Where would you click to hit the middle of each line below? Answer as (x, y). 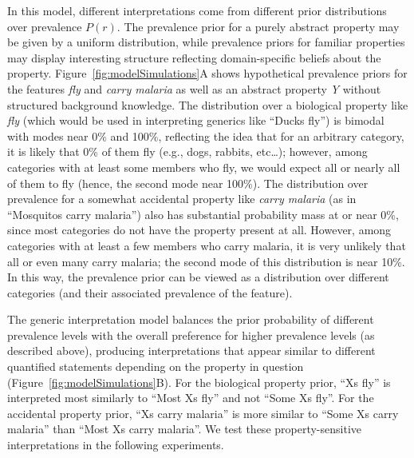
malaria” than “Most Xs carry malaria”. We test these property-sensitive (184, 429)
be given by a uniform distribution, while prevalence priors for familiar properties (206, 42)
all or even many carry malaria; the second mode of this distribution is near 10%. (206, 261)
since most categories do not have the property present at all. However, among (199, 230)
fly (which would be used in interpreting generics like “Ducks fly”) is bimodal (196, 120)
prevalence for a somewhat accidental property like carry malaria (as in (182, 199)
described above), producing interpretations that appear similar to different (191, 350)
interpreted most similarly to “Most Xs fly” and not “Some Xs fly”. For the (191, 398)
